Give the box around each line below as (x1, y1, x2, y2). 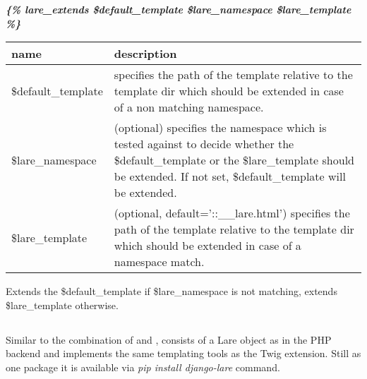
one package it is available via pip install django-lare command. (6, 359, 280, 374)
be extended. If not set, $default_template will (114, 168, 346, 185)
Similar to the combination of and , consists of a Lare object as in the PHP (6, 332, 332, 347)
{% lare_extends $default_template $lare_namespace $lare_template (6, 2, 351, 16)
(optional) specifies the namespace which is (114, 119, 327, 136)
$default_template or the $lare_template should (114, 152, 354, 169)
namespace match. (114, 253, 205, 270)
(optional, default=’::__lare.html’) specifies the (114, 205, 350, 222)
